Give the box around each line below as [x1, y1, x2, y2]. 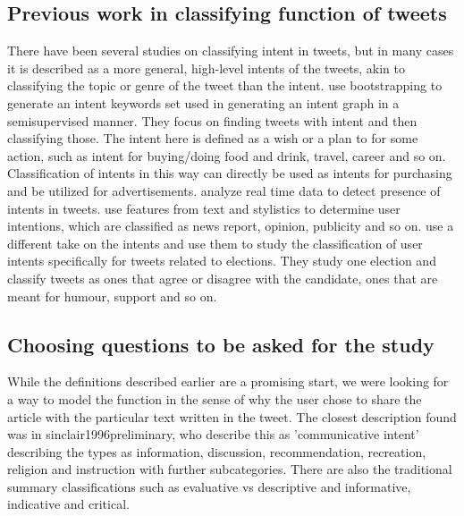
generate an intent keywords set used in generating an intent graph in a [7, 93, 400, 112]
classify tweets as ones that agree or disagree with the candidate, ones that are [7, 268, 438, 287]
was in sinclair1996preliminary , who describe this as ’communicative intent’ [7, 425, 419, 444]
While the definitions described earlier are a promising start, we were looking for [7, 372, 449, 391]
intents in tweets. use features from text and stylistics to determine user [7, 199, 401, 217]
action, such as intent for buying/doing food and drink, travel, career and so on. [7, 146, 446, 165]
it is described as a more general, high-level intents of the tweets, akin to [7, 58, 405, 77]
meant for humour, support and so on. [7, 286, 217, 305]
